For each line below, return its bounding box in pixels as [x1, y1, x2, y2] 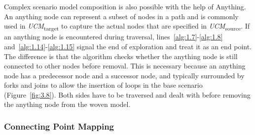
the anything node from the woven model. [4, 99, 131, 109]
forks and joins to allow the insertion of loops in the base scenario [4, 80, 203, 90]
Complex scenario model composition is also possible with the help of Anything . [4, 1, 246, 11]
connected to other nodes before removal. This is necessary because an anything [4, 61, 246, 71]
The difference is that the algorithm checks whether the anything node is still [4, 51, 238, 61]
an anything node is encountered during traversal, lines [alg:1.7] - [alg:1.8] [4, 32, 223, 42]
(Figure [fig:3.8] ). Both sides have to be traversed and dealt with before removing [4, 89, 251, 100]
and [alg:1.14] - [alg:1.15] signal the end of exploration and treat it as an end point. [4, 41, 252, 51]
